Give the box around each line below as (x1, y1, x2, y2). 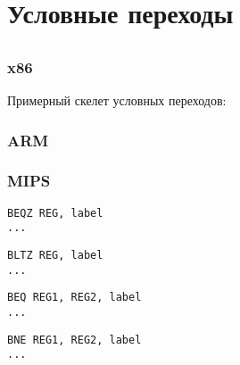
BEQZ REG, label (7, 206, 103, 220)
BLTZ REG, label (7, 249, 103, 262)
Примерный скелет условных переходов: (7, 91, 227, 110)
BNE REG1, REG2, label (7, 333, 142, 346)
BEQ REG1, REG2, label (7, 291, 142, 304)
